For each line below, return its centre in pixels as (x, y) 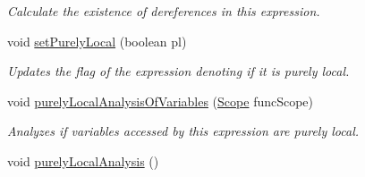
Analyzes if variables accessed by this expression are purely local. (183, 131)
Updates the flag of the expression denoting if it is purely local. (178, 71)
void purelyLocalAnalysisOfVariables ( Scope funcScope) (161, 101)
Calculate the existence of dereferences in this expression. (164, 11)
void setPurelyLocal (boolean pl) (97, 41)
